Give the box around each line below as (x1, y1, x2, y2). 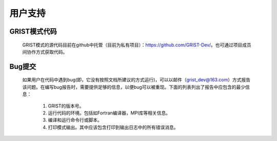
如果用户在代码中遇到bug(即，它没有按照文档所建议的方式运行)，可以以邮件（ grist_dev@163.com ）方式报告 (22, 77, 251, 83)
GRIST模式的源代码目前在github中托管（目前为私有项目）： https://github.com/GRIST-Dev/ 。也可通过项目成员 (22, 41, 251, 48)
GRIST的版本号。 (48, 103, 84, 109)
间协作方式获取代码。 (22, 49, 68, 55)
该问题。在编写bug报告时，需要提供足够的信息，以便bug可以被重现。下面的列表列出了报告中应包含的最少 (22, 84, 246, 90)
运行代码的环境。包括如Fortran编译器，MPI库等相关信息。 (48, 110, 170, 116)
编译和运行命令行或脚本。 (48, 117, 102, 123)
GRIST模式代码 (9, 27, 57, 36)
